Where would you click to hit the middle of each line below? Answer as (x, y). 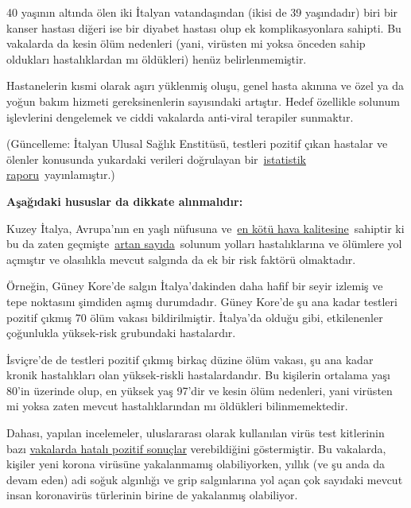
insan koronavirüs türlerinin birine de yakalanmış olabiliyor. (152, 495)
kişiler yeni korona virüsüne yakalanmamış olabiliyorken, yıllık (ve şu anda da (196, 464)
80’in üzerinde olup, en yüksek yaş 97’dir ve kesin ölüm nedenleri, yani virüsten (200, 390)
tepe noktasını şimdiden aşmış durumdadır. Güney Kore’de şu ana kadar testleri (202, 301)
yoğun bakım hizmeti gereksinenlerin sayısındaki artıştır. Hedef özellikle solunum (203, 101)
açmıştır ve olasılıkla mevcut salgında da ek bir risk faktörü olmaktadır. (181, 259)
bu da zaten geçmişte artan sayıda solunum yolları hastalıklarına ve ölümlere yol (204, 244)
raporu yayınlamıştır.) (61, 175)
